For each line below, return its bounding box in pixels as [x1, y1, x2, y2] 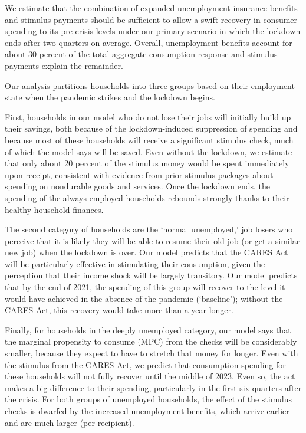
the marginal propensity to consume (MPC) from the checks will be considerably [5, 335, 297, 347]
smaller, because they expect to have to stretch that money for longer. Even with [5, 347, 298, 359]
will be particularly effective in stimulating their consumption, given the [5, 257, 265, 270]
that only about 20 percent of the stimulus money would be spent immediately [5, 157, 289, 169]
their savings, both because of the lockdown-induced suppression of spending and [5, 122, 298, 135]
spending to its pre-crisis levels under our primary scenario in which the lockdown [5, 25, 301, 37]
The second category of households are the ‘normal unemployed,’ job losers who [5, 223, 293, 235]
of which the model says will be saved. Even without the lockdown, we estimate [5, 145, 292, 158]
